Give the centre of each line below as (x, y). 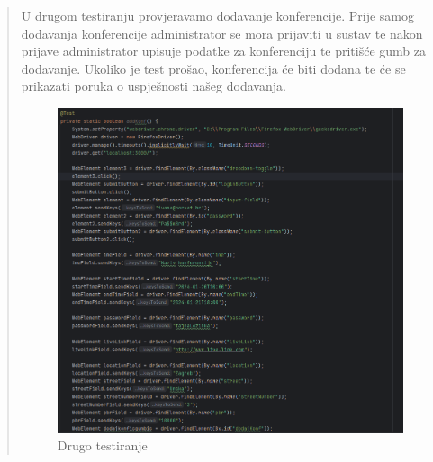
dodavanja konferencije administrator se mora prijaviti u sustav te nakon (222, 33)
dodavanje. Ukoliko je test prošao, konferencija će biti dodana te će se (213, 68)
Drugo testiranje (102, 445)
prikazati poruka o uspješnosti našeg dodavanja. (153, 86)
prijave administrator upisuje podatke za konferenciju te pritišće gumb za (224, 51)
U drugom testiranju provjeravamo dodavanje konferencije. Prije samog (217, 15)
